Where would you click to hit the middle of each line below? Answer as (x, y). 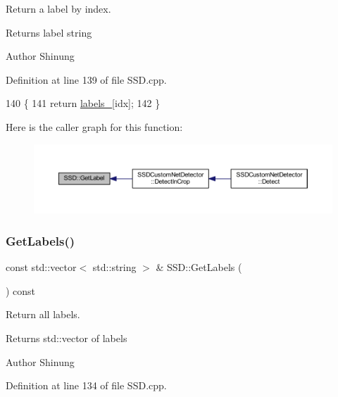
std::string (114, 267)
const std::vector (41, 267)
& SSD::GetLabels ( (199, 267)
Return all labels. (43, 314)
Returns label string (49, 32)
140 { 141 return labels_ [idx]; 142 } (83, 103)
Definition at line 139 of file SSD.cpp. (86, 79)
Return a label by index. (58, 8)
